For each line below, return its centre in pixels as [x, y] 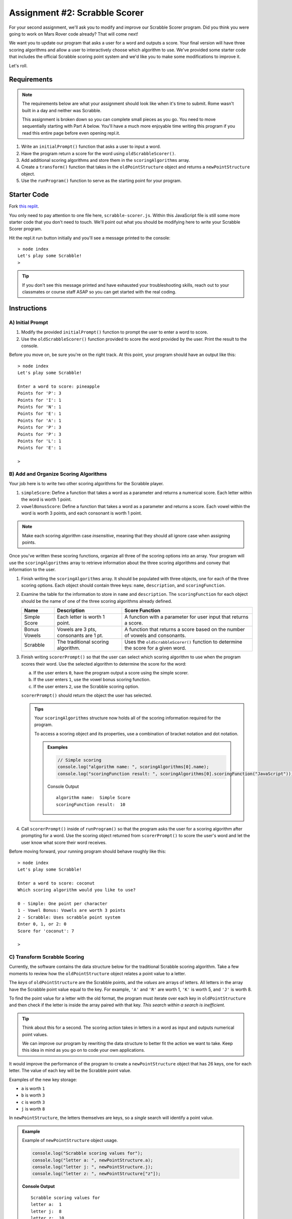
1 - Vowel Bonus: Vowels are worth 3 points [72, 910]
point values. [35, 1034]
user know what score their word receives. [64, 842]
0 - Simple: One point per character [63, 904]
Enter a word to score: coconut [56, 883]
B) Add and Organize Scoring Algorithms [58, 474]
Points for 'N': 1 [40, 407]
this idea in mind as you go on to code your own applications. [84, 1050]
